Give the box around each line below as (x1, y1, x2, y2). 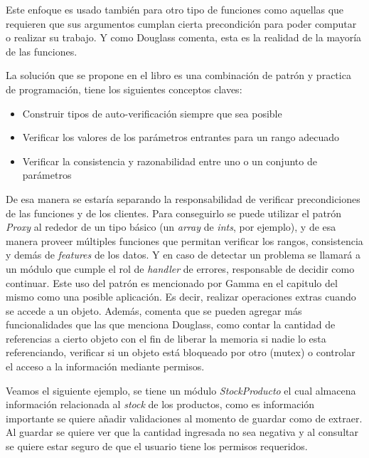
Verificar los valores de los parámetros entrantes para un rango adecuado (22, 130, 339, 145)
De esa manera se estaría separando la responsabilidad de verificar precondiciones (6, 191, 360, 206)
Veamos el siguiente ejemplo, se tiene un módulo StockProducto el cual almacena (6, 382, 356, 397)
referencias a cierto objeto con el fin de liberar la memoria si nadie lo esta (6, 331, 326, 345)
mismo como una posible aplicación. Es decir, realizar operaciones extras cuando (6, 289, 356, 304)
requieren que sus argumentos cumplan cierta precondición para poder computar (6, 16, 357, 31)
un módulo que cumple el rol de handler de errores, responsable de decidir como (6, 261, 355, 276)
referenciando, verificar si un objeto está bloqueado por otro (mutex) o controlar (6, 345, 355, 360)
